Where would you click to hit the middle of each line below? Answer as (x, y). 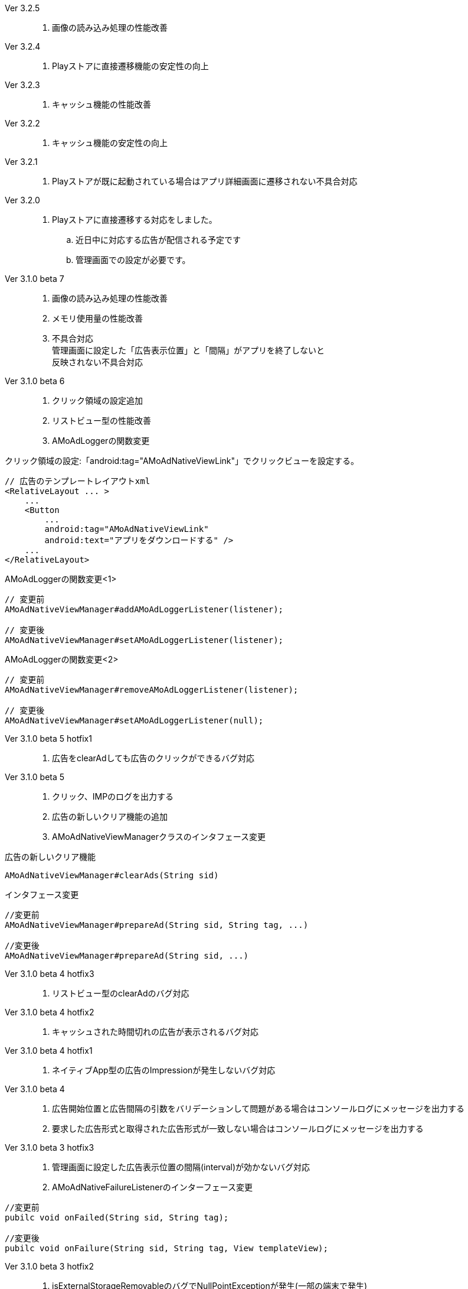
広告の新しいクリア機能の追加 (110, 816)
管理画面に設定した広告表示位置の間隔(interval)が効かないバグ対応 (181, 1167)
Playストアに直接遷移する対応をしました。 (135, 220)
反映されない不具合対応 (97, 362)
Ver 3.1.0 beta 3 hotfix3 (50, 1147)
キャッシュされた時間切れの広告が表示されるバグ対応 (155, 1032)
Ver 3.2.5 (22, 8)
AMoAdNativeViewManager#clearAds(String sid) (112, 875)
